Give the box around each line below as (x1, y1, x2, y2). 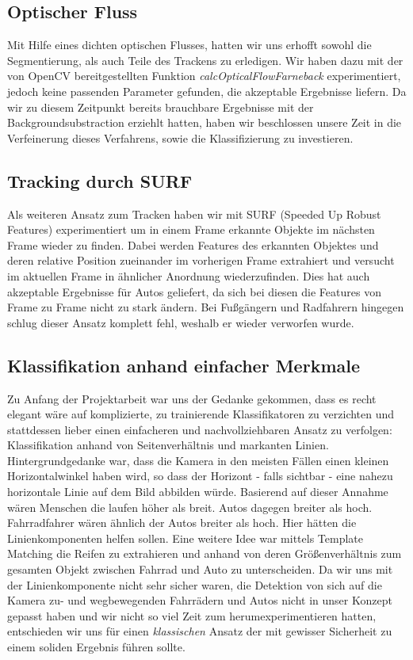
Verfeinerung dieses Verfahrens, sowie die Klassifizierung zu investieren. (7, 129, 354, 146)
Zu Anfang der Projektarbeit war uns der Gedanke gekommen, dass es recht (7, 390, 377, 406)
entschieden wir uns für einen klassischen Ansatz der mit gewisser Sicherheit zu (7, 623, 392, 639)
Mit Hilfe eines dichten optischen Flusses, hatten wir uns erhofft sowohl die (7, 36, 372, 53)
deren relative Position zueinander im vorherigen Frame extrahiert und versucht (7, 252, 395, 269)
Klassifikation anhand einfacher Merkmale (7, 353, 361, 377)
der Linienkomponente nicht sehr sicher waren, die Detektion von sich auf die (7, 576, 382, 593)
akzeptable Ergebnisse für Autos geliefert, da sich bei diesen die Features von (7, 283, 381, 299)
